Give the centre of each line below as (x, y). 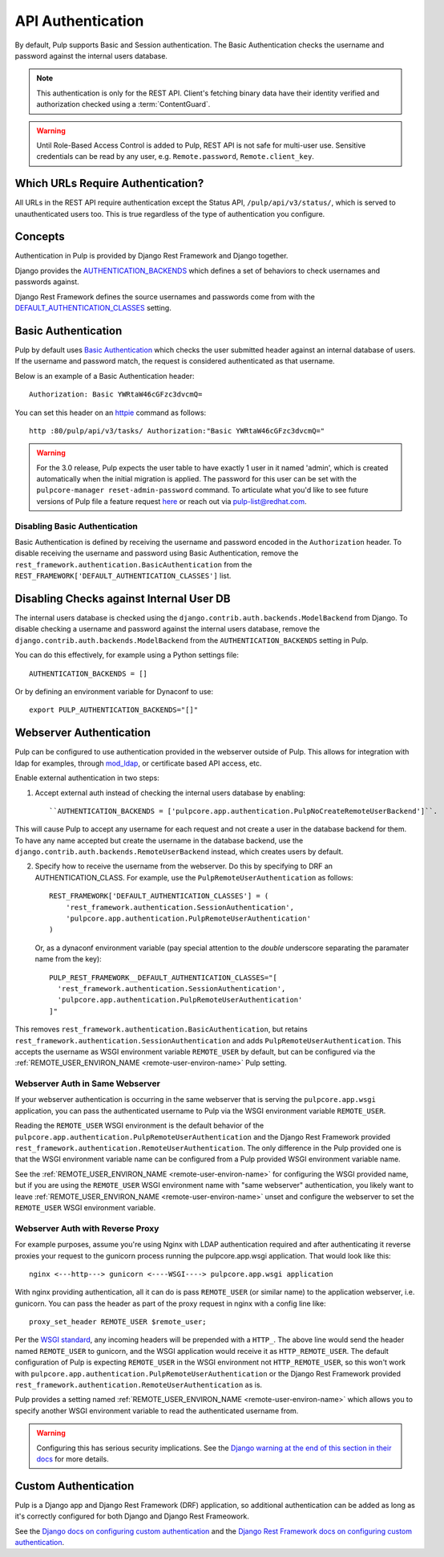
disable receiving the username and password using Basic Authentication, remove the (157, 553)
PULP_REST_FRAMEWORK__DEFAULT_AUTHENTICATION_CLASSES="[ (163, 978)
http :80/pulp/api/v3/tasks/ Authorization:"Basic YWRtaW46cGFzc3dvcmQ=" (177, 431)
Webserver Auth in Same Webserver (87, 1083)
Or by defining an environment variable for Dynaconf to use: (114, 692)
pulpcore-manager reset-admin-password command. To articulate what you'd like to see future (202, 490)
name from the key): (68, 959)
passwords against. (47, 282)
